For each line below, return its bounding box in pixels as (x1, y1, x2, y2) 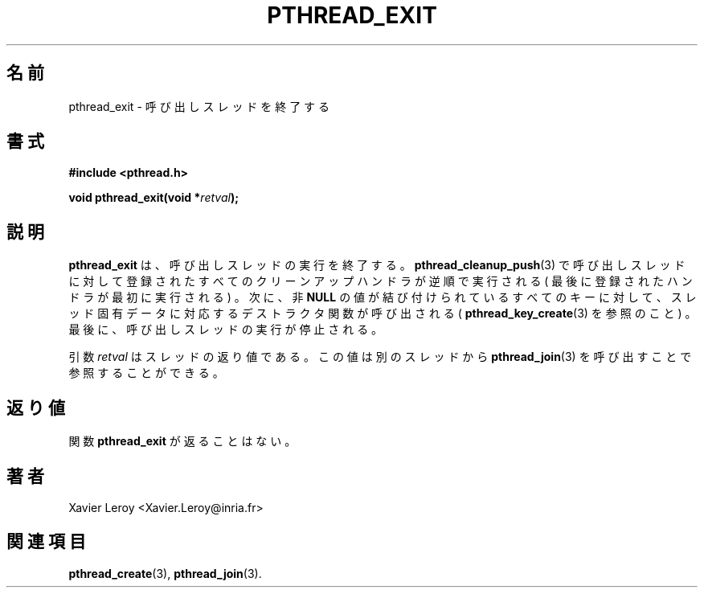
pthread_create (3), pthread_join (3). (68, 566, 262, 580)
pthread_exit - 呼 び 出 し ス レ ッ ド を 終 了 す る (68, 99, 330, 113)
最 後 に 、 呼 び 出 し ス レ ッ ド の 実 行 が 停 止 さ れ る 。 (68, 322, 383, 337)
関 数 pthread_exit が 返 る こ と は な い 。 (68, 434, 297, 449)
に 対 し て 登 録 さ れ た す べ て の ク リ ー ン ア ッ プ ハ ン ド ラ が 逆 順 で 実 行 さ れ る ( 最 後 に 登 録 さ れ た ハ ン (68, 274, 693, 289)
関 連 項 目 (6, 531, 86, 552)
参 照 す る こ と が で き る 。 (68, 366, 224, 380)
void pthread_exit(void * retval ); (68, 190, 239, 205)
